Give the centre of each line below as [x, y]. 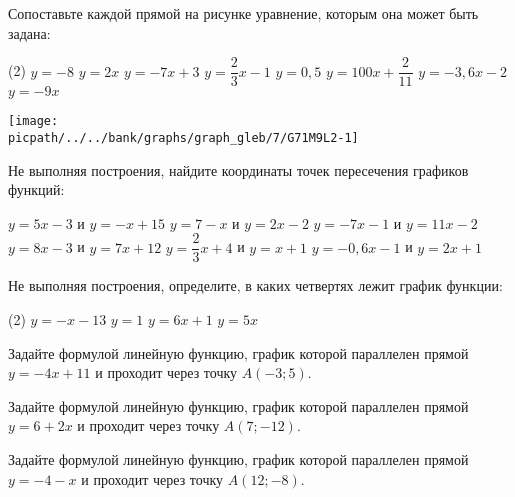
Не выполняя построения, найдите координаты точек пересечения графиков [238, 169]
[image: [33, 121]
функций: [36, 189]
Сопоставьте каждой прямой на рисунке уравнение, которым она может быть [243, 13]
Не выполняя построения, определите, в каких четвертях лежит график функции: [255, 285]
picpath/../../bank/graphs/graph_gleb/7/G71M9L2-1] [183, 137]
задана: [29, 32]
